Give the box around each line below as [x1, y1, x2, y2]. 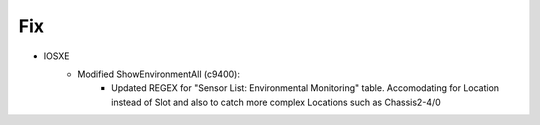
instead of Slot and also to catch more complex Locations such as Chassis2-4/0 [111, 96, 442, 108]
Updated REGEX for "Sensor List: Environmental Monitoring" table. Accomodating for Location [111, 82, 500, 94]
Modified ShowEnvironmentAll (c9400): [77, 68, 240, 80]
